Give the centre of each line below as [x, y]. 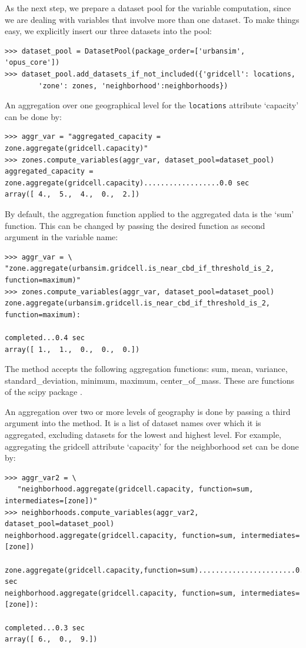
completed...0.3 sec [45, 628]
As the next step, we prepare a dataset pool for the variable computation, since [148, 8]
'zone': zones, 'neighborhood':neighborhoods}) [133, 86]
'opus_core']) [32, 63]
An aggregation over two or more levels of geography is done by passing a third [148, 411]
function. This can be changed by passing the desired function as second [135, 225]
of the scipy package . [44, 392]
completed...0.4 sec [45, 338]
